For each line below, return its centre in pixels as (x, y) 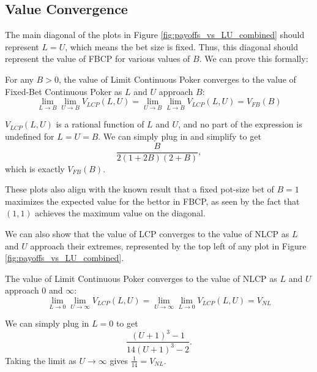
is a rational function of (100, 124)
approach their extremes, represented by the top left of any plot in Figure (168, 245)
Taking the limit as (41, 360)
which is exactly (35, 168)
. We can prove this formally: (254, 59)
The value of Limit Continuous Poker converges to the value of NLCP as (141, 278)
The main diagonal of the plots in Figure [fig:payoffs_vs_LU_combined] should (155, 35)
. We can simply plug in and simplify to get (180, 136)
